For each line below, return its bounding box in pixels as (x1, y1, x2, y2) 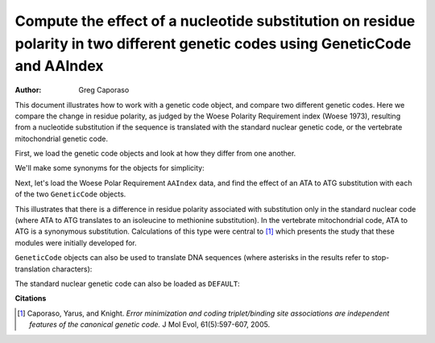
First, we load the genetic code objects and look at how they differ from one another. (14, 149, 296, 159)
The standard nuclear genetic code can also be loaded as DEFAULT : (14, 279, 241, 288)
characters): (52, 264, 93, 274)
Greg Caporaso (78, 85, 130, 95)
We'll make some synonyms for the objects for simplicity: (14, 163, 205, 173)
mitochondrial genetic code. (14, 134, 109, 143)
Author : (14, 85, 42, 95)
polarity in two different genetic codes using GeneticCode (14, 35, 412, 52)
